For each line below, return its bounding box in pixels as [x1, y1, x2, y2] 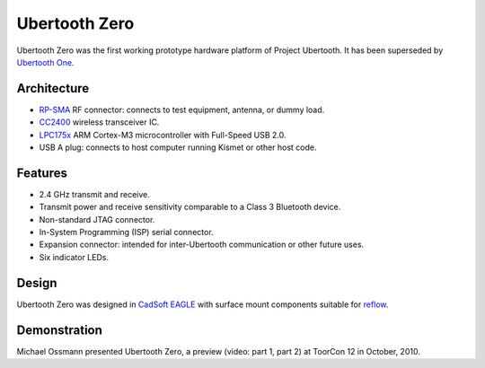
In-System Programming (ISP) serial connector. [39, 227, 215, 238]
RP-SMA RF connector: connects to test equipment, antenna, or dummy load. [39, 104, 325, 115]
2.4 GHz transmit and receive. [39, 188, 150, 199]
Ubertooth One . [16, 57, 75, 67]
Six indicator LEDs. [39, 251, 110, 262]
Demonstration [16, 322, 103, 337]
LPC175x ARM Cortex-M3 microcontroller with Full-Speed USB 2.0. [39, 129, 287, 140]
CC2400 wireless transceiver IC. [39, 117, 160, 127]
